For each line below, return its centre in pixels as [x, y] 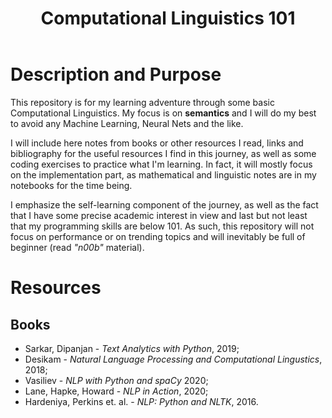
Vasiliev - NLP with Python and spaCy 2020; [116, 380]
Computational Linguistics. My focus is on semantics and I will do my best [163, 113]
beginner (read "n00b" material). [77, 247]
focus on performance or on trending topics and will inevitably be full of [158, 236]
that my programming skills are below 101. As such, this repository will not [162, 226]
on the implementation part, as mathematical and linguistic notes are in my [163, 174]
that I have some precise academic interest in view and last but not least [159, 215]
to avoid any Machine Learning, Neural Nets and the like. [127, 123]
